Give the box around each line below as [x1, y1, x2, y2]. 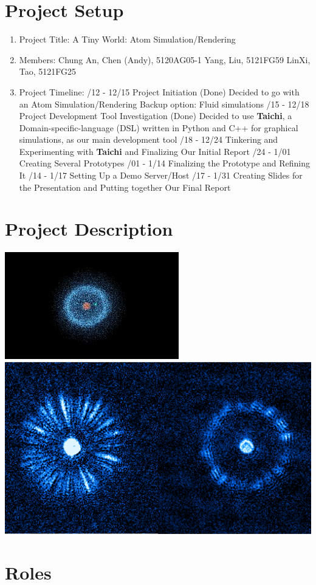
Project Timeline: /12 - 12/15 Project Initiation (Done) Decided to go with [19, 85, 300, 98]
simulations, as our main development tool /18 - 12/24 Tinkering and [19, 133, 278, 146]
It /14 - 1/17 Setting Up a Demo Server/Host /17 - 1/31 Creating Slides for [19, 169, 303, 182]
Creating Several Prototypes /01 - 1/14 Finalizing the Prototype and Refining [19, 157, 311, 169]
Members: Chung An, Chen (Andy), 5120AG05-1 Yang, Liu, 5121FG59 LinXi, [19, 53, 311, 66]
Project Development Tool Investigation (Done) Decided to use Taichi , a [19, 109, 292, 122]
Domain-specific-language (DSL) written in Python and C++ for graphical [19, 121, 298, 134]
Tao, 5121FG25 [19, 65, 77, 78]
